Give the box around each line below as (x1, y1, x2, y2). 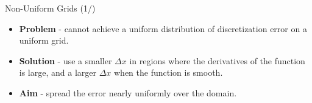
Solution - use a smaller (19, 54, 112, 67)
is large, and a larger (19, 66, 96, 79)
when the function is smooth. (114, 66, 223, 79)
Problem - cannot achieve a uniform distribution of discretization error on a (19, 22, 307, 35)
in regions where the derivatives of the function (129, 54, 305, 67)
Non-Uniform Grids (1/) (5, 2, 96, 14)
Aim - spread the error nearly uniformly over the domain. (19, 86, 237, 99)
